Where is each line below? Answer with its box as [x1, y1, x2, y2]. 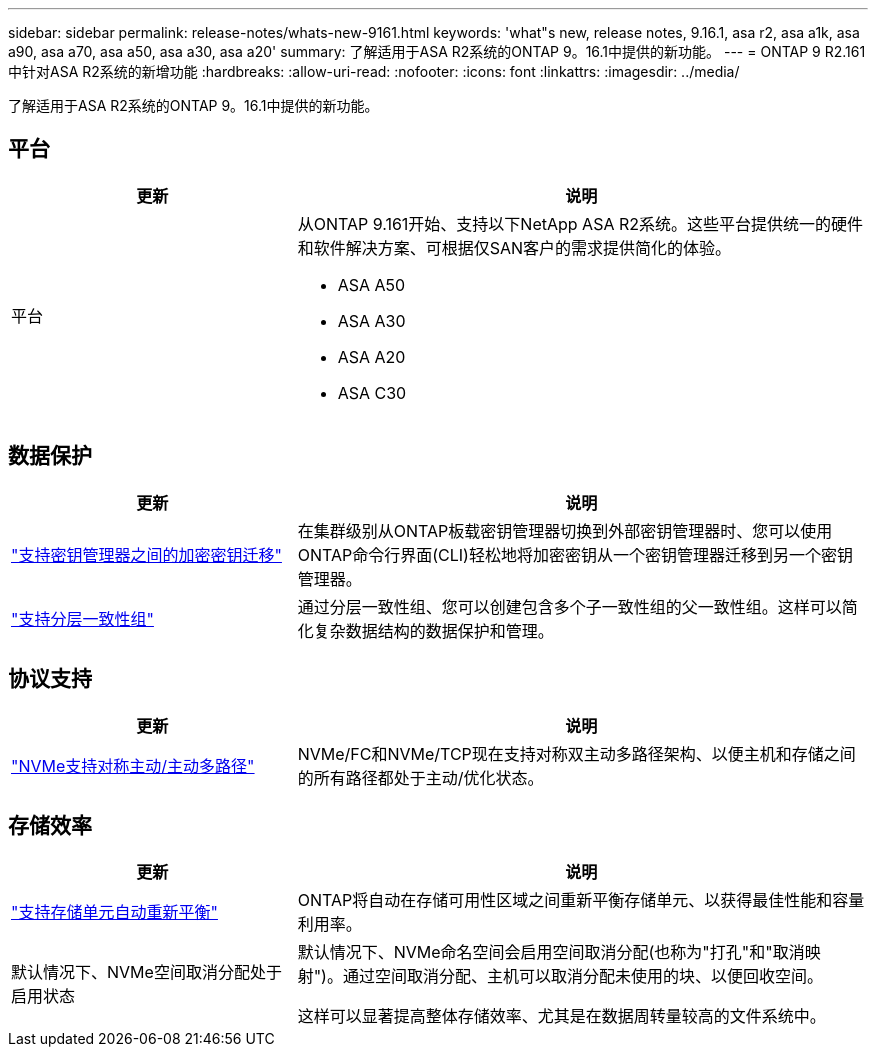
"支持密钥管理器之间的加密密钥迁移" [11, 544, 282, 565]
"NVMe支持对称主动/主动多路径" [11, 755, 255, 776]
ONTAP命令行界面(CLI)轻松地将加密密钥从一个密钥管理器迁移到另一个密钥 [297, 544, 853, 565]
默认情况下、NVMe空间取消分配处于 [11, 962, 282, 983]
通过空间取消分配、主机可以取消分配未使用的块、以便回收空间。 [342, 966, 823, 987]
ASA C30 [337, 382, 407, 403]
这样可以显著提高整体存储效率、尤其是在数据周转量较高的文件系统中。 [297, 1006, 826, 1027]
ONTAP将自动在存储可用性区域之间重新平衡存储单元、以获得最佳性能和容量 [297, 890, 865, 911]
